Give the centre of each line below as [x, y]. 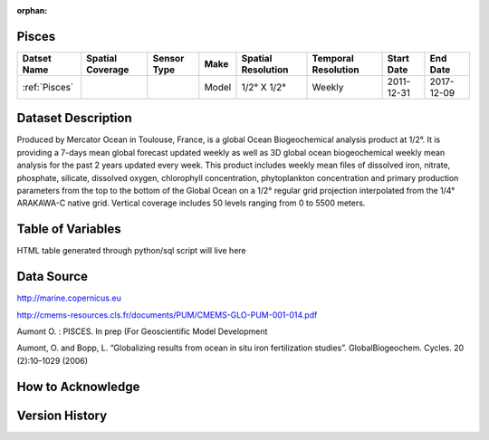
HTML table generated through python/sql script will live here [131, 251]
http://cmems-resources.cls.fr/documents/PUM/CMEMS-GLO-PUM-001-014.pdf [167, 315]
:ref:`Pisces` [48, 87]
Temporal [333, 58]
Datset [37, 58]
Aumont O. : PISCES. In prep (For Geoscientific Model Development [142, 331]
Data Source [52, 277]
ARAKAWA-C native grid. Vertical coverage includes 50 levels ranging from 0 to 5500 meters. [191, 203]
